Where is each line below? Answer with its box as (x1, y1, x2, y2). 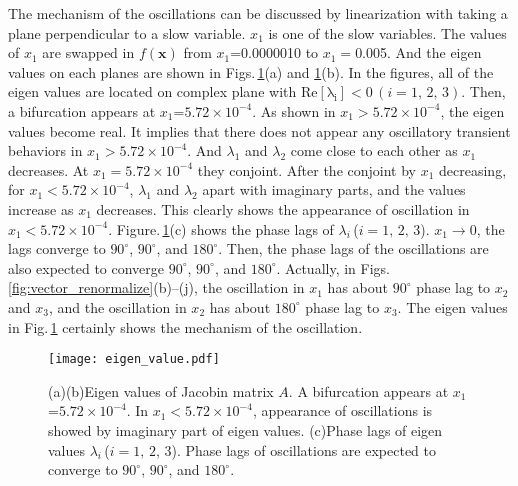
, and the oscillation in (48, 296, 187, 317)
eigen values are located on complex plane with (8, 81, 297, 102)
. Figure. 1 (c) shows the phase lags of (108, 218, 334, 239)
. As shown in (252, 100, 336, 121)
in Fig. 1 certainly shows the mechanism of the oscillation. (8, 316, 363, 337)
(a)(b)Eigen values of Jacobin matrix (48, 380, 274, 401)
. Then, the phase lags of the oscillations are (218, 238, 489, 259)
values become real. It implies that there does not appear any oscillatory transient (8, 120, 511, 141)
